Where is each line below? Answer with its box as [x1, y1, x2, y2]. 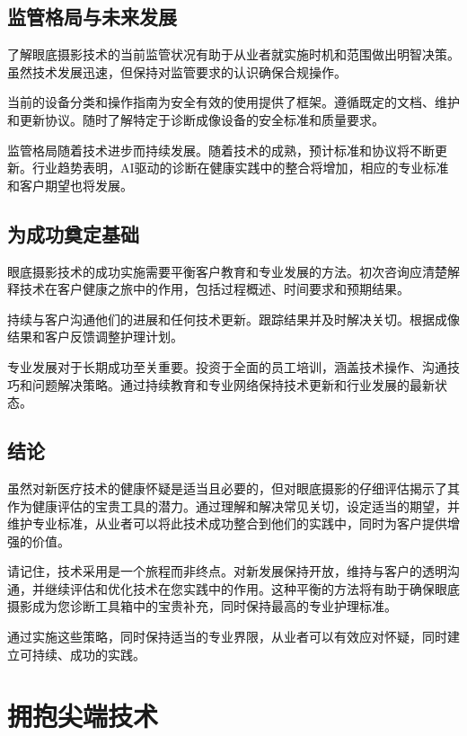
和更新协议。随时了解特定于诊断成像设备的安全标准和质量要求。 [7, 110, 384, 129]
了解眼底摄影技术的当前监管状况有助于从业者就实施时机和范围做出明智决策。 [7, 45, 460, 64]
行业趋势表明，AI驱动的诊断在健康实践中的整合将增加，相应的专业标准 [31, 158, 449, 177]
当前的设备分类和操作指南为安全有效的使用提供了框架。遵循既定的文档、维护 [7, 93, 460, 111]
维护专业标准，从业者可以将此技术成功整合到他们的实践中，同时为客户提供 [7, 514, 447, 533]
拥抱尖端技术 [7, 697, 159, 734]
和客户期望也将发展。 [7, 175, 133, 194]
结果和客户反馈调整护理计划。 [7, 327, 183, 346]
